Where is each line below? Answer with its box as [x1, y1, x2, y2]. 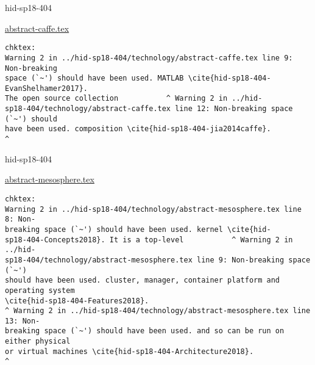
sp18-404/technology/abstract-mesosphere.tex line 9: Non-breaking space [5, 255, 311, 264]
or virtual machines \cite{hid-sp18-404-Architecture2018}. [5, 347, 254, 356]
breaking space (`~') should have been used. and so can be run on [5, 327, 285, 336]
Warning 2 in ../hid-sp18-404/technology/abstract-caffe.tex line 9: [5, 53, 293, 62]
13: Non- [5, 316, 40, 325]
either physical [5, 337, 71, 346]
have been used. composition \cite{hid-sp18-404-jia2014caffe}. [5, 125, 271, 134]
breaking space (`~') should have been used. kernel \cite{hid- [5, 225, 271, 234]
